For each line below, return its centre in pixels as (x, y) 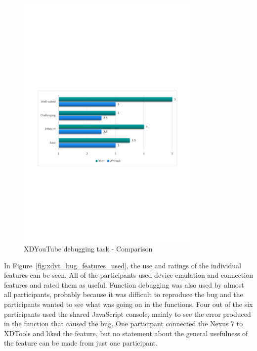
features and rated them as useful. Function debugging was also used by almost (124, 284)
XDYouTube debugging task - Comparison (88, 248)
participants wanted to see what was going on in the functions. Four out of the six (128, 304)
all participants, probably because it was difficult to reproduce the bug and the (124, 294)
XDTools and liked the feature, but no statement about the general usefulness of (126, 333)
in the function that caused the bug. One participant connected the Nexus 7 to (124, 324)
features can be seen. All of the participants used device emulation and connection (128, 275)
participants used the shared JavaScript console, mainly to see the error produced (128, 314)
